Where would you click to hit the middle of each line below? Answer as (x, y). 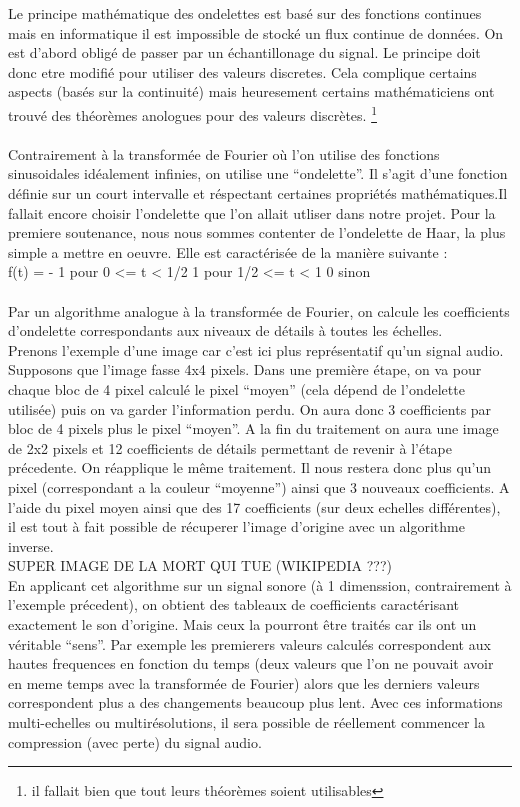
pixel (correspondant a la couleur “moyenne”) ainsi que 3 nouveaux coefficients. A (259, 486)
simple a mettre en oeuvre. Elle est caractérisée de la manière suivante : (228, 251)
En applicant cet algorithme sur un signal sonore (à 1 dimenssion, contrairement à (260, 584)
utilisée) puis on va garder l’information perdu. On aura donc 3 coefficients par (250, 408)
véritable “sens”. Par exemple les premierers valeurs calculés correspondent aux (249, 643)
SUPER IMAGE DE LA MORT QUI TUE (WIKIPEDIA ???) (200, 565)
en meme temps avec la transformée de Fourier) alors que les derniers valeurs (244, 682)
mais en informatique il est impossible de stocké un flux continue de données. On (256, 32)
